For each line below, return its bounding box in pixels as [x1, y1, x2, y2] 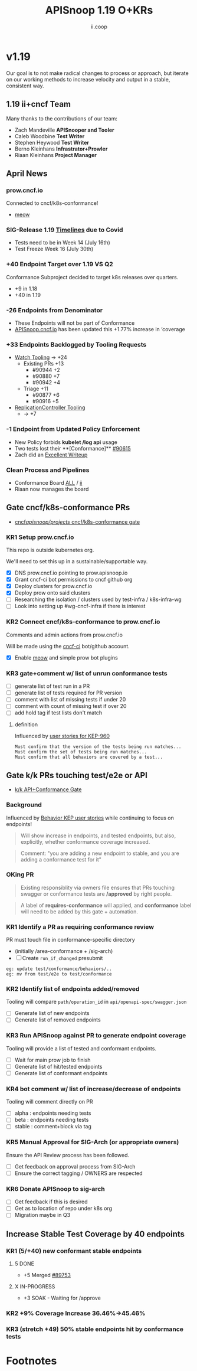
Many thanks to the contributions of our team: [6, 115, 118, 122]
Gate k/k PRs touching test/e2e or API [6, 770, 147, 780]
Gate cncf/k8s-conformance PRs [6, 502, 130, 513]
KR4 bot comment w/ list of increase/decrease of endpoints [6, 1085, 181, 1093]
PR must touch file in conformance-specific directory [6, 936, 136, 944]
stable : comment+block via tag [14, 1123, 91, 1130]
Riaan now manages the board [14, 485, 89, 492]
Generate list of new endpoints [14, 1010, 90, 1017]
